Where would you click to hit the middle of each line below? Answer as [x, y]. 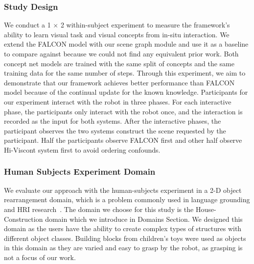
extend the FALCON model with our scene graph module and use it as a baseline [126, 44]
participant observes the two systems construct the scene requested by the [115, 130]
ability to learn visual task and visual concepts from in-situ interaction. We [117, 34]
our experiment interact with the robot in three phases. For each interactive [118, 101]
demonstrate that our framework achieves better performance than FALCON [119, 82]
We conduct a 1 [27, 25]
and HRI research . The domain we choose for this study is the [99, 209]
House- [206, 209]
